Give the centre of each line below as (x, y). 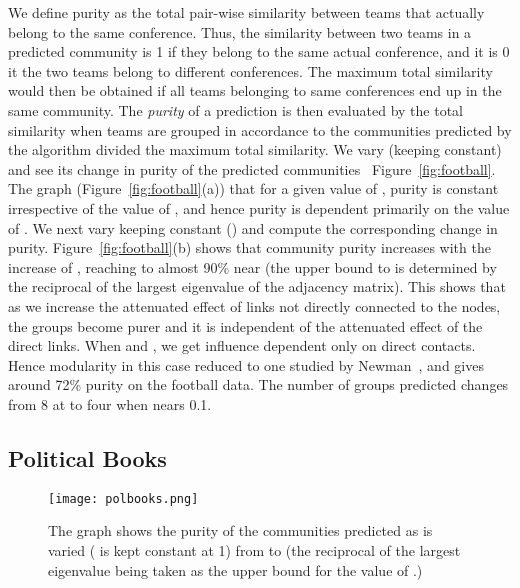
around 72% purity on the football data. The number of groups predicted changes (258, 384)
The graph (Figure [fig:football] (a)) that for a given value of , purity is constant (253, 188)
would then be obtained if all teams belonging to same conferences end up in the (255, 90)
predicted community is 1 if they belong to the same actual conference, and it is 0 (259, 51)
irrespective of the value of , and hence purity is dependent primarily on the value (259, 207)
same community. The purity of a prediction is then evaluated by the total (235, 109)
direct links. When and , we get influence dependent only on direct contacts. (242, 345)
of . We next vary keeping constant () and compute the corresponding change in (253, 227)
